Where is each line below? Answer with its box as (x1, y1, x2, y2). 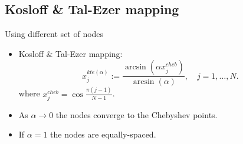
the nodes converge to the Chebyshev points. (55, 108, 218, 120)
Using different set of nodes (5, 28, 104, 40)
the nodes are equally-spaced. (50, 128, 156, 140)
